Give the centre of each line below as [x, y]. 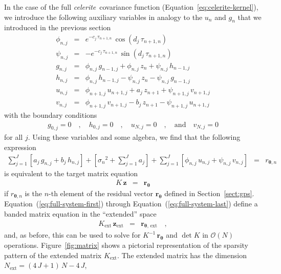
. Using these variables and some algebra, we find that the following [134, 137]
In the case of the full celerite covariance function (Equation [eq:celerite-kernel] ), [131, 7]
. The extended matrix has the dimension [182, 255]
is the [33, 193]
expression [20, 147]
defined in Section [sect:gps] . [209, 193]
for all [14, 137]
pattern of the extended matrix [53, 255]
